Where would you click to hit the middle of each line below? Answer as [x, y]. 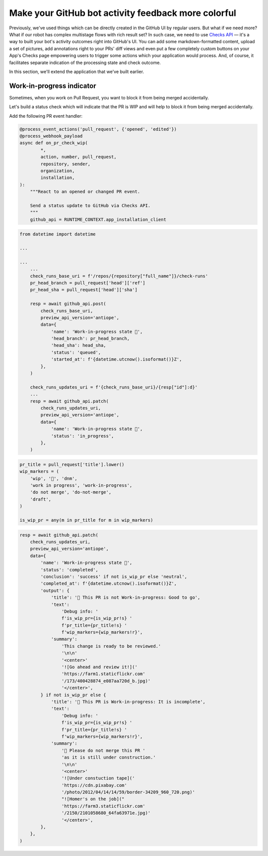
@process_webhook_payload [51, 136]
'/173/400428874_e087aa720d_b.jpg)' [106, 681]
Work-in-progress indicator [53, 86]
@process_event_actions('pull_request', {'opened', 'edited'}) [98, 129]
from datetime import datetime [58, 234]
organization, [58, 171]
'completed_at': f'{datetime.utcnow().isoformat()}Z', [109, 584]
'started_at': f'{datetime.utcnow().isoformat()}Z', [116, 359]
